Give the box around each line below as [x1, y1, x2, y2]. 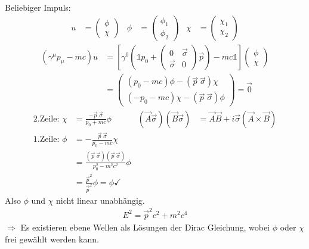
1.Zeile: [33, 135, 60, 144]
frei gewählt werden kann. [5, 232, 99, 245]
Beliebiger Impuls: [5, 1, 71, 13]
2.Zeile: [33, 114, 60, 123]
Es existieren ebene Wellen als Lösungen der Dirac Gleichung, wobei [20, 220, 270, 233]
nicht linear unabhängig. [56, 194, 145, 206]
